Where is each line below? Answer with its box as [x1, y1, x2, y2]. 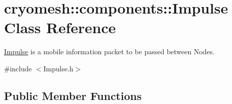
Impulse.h [43, 63, 74, 73]
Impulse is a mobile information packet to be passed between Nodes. [4, 46, 215, 57]
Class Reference [4, 17, 116, 38]
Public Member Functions [4, 87, 142, 103]
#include [4, 63, 32, 73]
